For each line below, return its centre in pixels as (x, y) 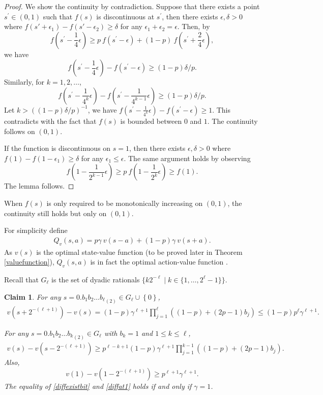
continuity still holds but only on (55, 213)
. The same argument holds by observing (187, 158)
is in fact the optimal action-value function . (159, 262)
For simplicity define (36, 230)
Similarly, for (24, 82)
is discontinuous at (125, 16)
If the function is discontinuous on (57, 148)
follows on (20, 131)
